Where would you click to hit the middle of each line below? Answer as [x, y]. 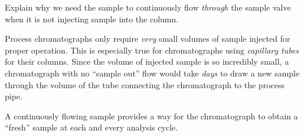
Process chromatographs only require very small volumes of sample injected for [148, 39]
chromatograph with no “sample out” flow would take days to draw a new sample [152, 73]
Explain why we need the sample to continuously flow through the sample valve [148, 7]
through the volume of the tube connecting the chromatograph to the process [145, 84]
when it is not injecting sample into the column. [92, 19]
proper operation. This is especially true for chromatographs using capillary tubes [152, 50]
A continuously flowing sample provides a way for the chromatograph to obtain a [151, 116]
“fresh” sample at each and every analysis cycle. [91, 127]
